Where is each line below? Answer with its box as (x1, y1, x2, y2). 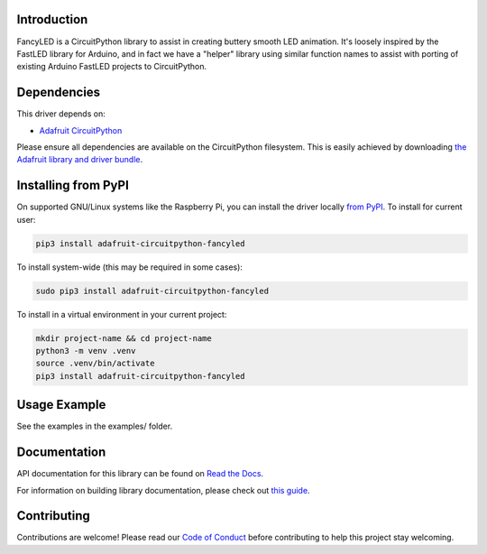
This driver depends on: (16, 108, 106, 119)
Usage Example (16, 397, 106, 412)
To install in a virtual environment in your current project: (16, 309, 227, 319)
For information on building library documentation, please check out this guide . (16, 485, 310, 495)
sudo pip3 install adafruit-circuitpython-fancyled (35, 285, 270, 296)
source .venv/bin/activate (35, 358, 155, 369)
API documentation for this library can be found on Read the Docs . (16, 468, 264, 479)
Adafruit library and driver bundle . (16, 154, 143, 165)
